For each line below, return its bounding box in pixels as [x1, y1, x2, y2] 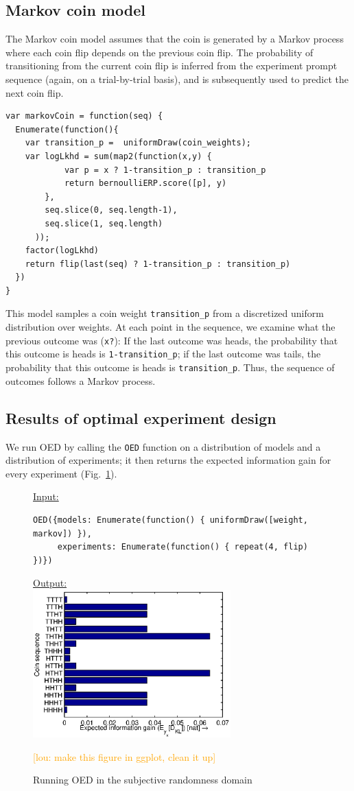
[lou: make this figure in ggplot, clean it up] [33, 749, 216, 764]
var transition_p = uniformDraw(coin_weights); [25, 138, 251, 148]
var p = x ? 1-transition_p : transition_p [64, 165, 266, 175]
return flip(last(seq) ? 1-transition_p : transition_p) [25, 259, 291, 269]
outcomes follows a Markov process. [5, 373, 156, 388]
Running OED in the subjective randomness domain [33, 772, 252, 787]
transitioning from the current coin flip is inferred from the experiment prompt [5, 58, 338, 73]
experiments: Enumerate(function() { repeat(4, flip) [57, 542, 308, 552]
